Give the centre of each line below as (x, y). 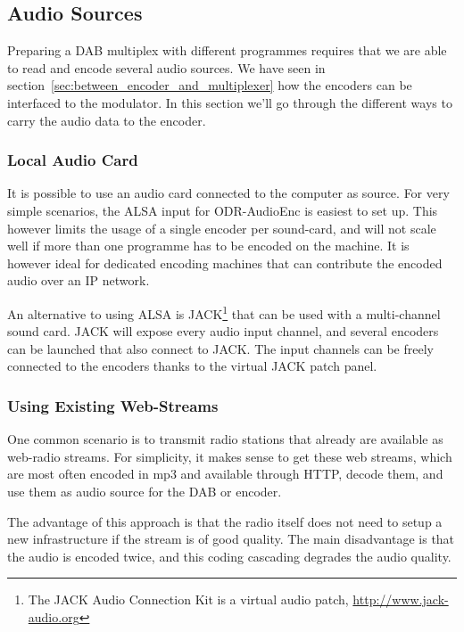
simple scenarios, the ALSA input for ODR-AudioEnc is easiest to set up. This (223, 210)
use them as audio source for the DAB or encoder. (145, 491)
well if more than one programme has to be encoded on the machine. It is (208, 246)
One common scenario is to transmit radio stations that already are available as (225, 439)
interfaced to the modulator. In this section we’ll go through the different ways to (230, 102)
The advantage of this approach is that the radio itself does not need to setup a (225, 521)
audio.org (54, 616)
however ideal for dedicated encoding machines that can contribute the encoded (225, 263)
